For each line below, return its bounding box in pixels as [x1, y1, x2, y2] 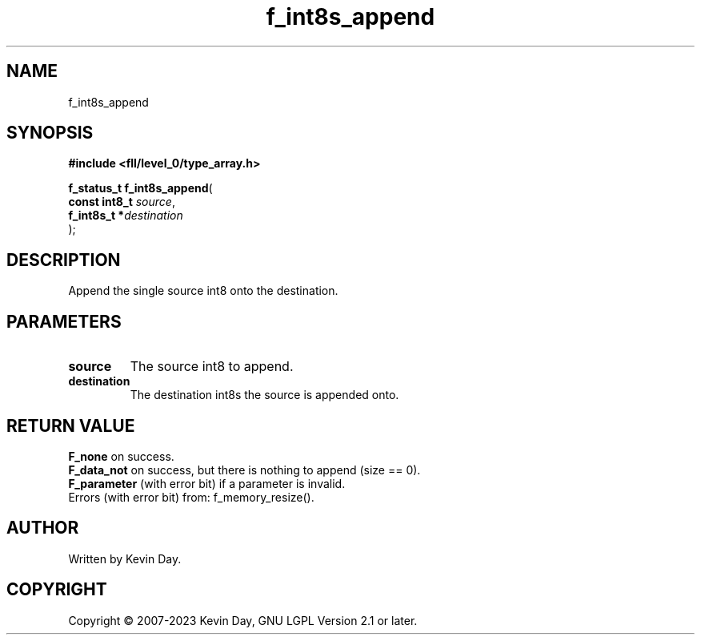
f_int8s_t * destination [68, 208, 183, 223]
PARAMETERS [6, 311, 122, 332]
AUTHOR [6, 518, 79, 538]
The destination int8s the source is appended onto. [130, 388, 399, 402]
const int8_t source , [68, 195, 175, 209]
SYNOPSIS [6, 123, 94, 143]
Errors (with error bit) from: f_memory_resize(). [68, 490, 314, 504]
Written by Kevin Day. [68, 551, 182, 566]
